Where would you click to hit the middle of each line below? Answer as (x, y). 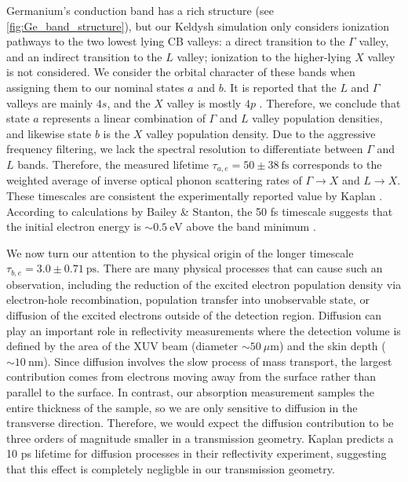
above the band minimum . (251, 226)
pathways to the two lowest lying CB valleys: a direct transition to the (176, 41)
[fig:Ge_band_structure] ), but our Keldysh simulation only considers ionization (198, 26)
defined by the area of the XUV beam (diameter (122, 346)
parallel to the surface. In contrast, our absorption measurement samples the (190, 391)
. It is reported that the (280, 87)
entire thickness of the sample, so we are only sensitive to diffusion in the (182, 407)
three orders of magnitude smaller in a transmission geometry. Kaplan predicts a (200, 438)
